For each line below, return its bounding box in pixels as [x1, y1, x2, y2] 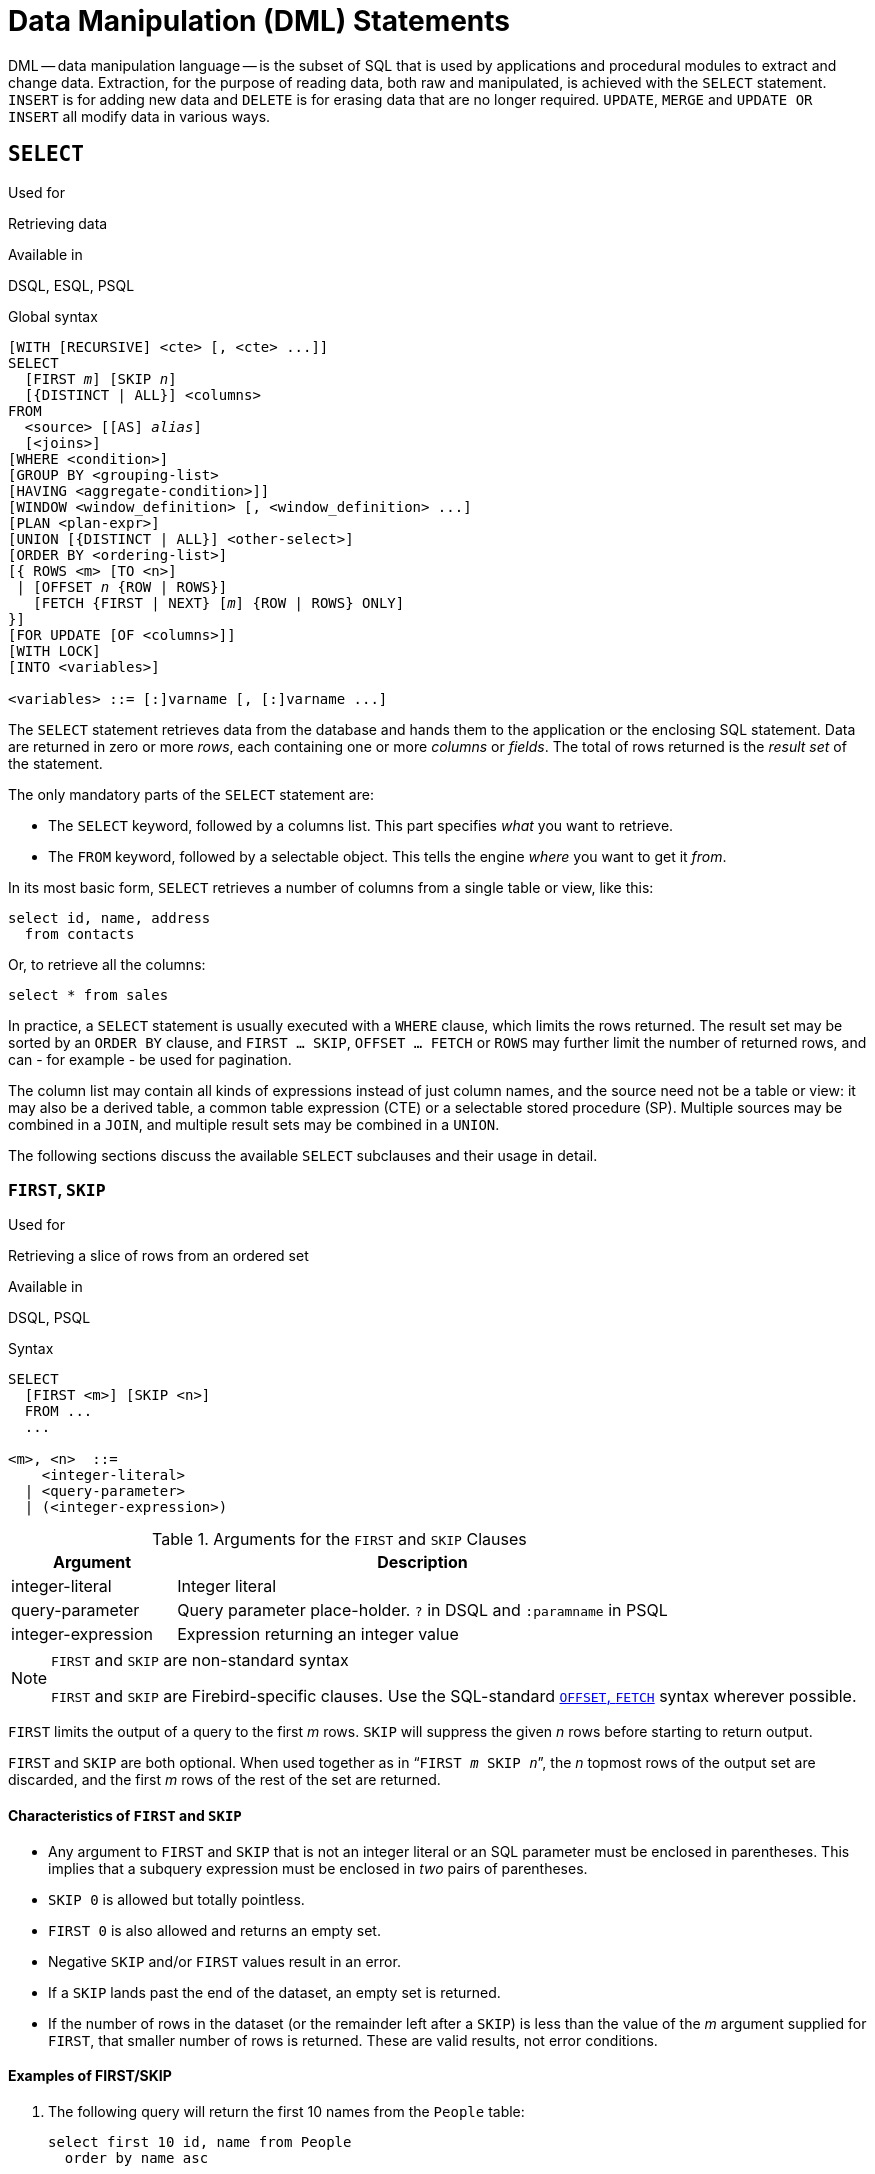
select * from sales [8, 986, 169, 1003]
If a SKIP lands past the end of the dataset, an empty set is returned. [48, 1983, 501, 2001]
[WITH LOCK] [8, 642, 101, 659]
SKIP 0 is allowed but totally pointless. [48, 1890, 305, 1908]
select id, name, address [8, 909, 211, 926]
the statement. [8, 754, 103, 772]
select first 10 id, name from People [48, 2133, 352, 2150]
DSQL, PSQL [8, 1309, 91, 1327]
